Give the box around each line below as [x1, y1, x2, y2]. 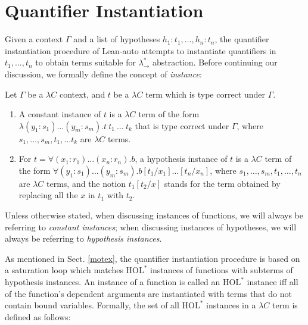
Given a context [5, 33, 63, 45]
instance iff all [247, 276, 298, 288]
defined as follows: [5, 310, 71, 323]
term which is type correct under [145, 87, 266, 100]
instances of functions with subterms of [150, 264, 293, 276]
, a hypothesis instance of [135, 152, 228, 165]
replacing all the [18, 189, 78, 201]
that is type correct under [135, 119, 229, 132]
